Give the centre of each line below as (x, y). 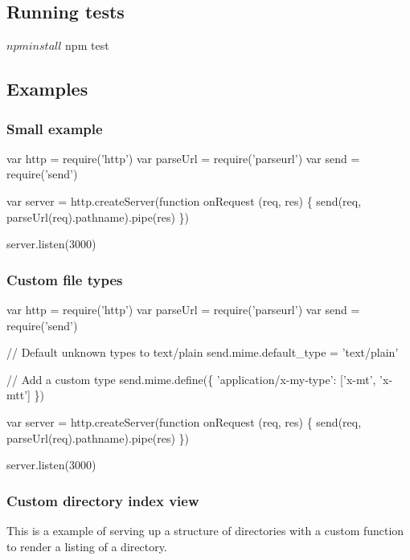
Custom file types (65, 279)
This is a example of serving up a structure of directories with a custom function (205, 530)
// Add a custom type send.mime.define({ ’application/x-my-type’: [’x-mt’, (191, 379)
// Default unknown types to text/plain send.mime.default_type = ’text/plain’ (203, 352)
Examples (47, 89)
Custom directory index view (103, 500)
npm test (87, 45)
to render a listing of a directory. (87, 546)
